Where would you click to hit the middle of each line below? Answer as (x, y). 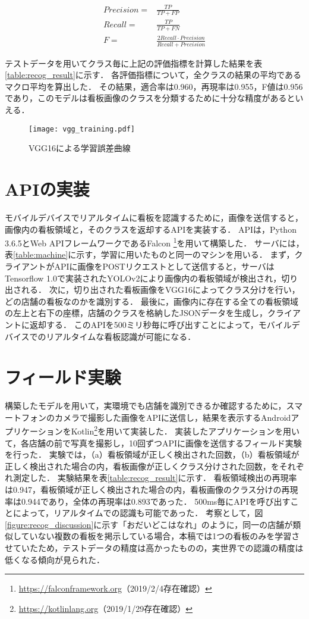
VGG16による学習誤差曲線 (80, 148)
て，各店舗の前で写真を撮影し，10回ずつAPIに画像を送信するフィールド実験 (153, 443)
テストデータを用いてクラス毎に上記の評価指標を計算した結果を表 (134, 63)
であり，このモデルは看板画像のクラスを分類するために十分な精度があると (150, 98)
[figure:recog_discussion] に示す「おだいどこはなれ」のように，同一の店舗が (149, 524)
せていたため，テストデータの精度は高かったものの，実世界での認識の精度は (154, 548)
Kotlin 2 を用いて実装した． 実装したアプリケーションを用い (185, 430)
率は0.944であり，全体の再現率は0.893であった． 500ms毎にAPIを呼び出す (148, 501)
